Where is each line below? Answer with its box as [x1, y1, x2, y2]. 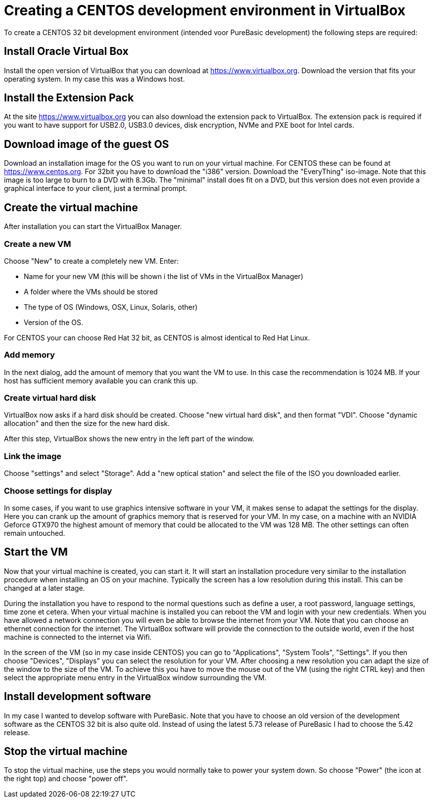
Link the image [4, 451, 62, 461]
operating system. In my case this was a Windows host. [4, 74, 185, 83]
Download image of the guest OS [4, 138, 169, 150]
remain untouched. [4, 528, 65, 537]
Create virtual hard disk [4, 393, 96, 403]
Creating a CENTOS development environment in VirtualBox [4, 2, 406, 19]
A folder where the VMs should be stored [24, 287, 158, 296]
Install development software [4, 690, 151, 703]
